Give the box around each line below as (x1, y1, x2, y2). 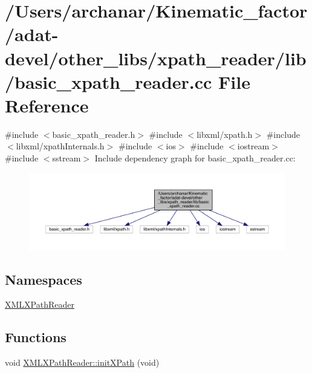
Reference (5, 92, 89, 117)
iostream (237, 140, 270, 152)
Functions (5, 328, 67, 346)
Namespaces (5, 270, 82, 288)
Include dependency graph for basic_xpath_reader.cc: (94, 152, 296, 164)
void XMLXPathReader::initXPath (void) (5, 356, 160, 369)
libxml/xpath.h (197, 128, 253, 140)
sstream (52, 152, 81, 164)
